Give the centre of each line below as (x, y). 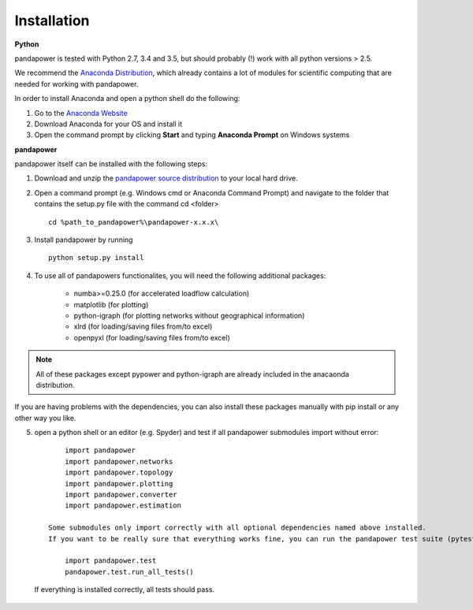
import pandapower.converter (121, 495)
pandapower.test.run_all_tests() (129, 572)
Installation (52, 20)
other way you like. (45, 418)
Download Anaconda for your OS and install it (108, 124)
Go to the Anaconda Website (81, 113)
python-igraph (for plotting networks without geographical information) (189, 315)
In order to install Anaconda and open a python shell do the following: (127, 99)
